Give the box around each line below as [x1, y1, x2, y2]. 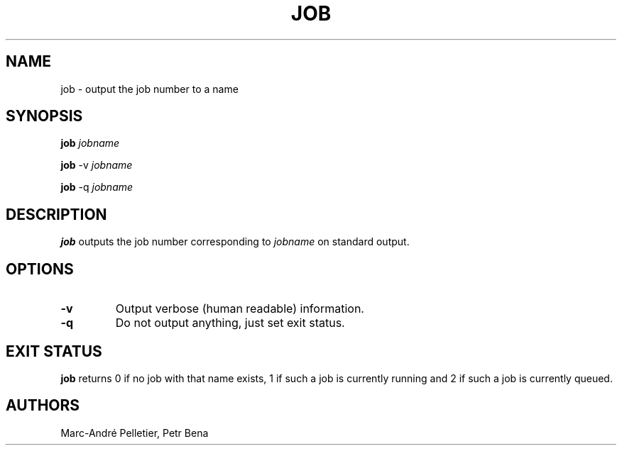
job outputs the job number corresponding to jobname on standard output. [60, 235, 410, 248]
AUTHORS [6, 396, 80, 415]
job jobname [60, 137, 120, 150]
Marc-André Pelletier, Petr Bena [60, 426, 209, 439]
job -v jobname [60, 159, 133, 172]
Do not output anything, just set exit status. [115, 316, 345, 330]
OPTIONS [6, 260, 74, 278]
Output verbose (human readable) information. [115, 301, 364, 316]
